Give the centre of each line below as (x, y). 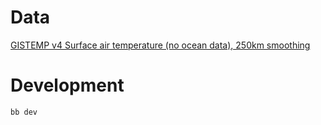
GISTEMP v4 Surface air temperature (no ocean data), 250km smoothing (160, 45)
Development (67, 85)
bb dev (24, 112)
